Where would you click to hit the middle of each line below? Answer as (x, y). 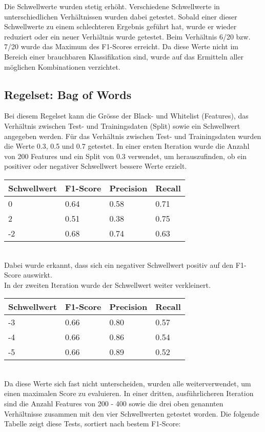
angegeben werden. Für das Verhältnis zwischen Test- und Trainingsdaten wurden (133, 136)
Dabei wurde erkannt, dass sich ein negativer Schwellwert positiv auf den (119, 264)
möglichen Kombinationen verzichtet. (62, 66)
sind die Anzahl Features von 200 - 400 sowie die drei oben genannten (114, 404)
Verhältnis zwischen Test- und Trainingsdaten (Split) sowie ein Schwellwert (122, 125)
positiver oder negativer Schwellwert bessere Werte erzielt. (96, 166)
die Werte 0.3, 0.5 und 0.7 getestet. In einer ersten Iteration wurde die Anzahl (127, 146)
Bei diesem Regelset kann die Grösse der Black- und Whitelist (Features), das (126, 116)
